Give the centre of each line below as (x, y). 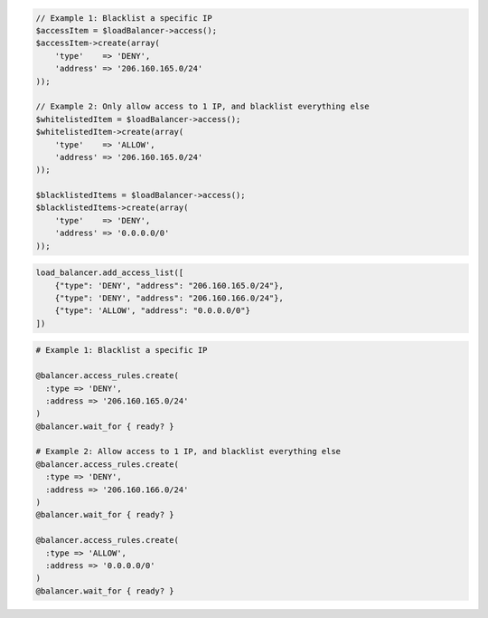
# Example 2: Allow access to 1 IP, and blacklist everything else (188, 452)
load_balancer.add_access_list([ (110, 273)
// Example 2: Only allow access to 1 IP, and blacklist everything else (202, 107)
